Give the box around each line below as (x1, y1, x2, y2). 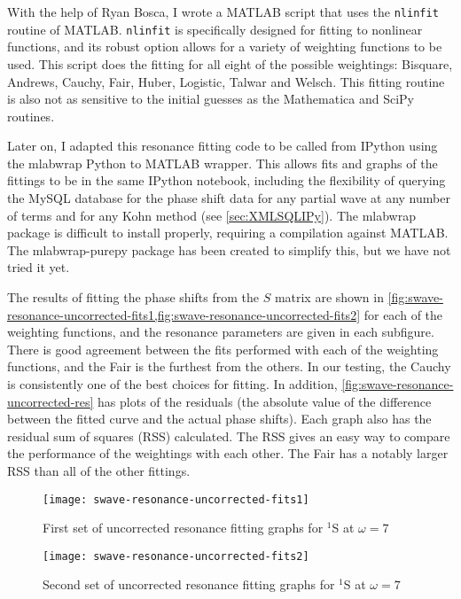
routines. (7, 106, 55, 125)
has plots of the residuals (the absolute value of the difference (98, 392, 432, 410)
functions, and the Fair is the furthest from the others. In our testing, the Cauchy (7, 357, 451, 376)
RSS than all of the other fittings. (7, 461, 191, 479)
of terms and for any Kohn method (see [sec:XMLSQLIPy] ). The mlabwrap (7, 206, 417, 224)
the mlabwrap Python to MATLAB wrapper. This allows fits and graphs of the (7, 153, 438, 172)
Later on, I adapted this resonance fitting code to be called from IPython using (7, 136, 438, 155)
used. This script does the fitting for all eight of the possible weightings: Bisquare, (7, 54, 453, 73)
